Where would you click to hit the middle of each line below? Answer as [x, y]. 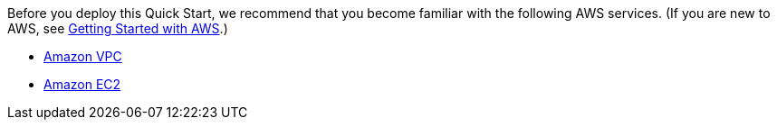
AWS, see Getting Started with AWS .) [118, 28]
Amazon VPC [83, 56]
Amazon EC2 [82, 84]
